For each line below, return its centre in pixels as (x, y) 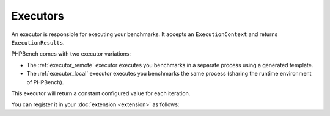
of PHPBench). (45, 82)
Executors (38, 16)
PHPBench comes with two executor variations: (71, 54)
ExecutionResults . (38, 42)
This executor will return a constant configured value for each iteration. (101, 93)
